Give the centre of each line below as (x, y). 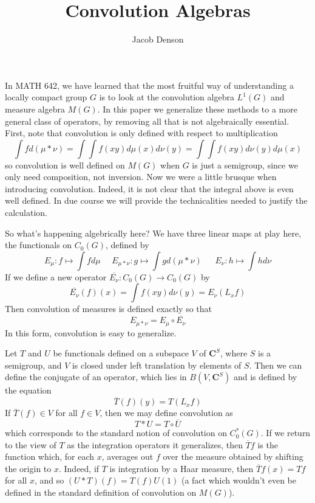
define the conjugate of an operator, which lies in (96, 377)
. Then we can (276, 365)
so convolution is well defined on (65, 165)
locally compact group (46, 97)
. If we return (286, 433)
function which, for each (50, 456)
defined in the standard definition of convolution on (101, 492)
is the (268, 444)
